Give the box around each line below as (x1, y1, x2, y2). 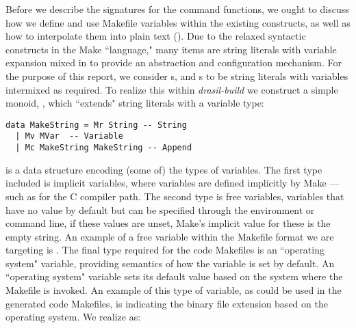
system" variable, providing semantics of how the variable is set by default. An (5, 256, 335, 270)
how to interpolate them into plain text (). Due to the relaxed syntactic (5, 29, 306, 43)
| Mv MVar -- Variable (15, 131, 123, 141)
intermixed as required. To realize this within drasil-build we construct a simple (5, 82, 338, 96)
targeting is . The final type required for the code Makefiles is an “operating (5, 243, 325, 257)
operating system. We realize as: (5, 310, 141, 324)
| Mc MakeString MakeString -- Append (15, 143, 192, 153)
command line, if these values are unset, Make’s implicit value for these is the (5, 216, 331, 230)
